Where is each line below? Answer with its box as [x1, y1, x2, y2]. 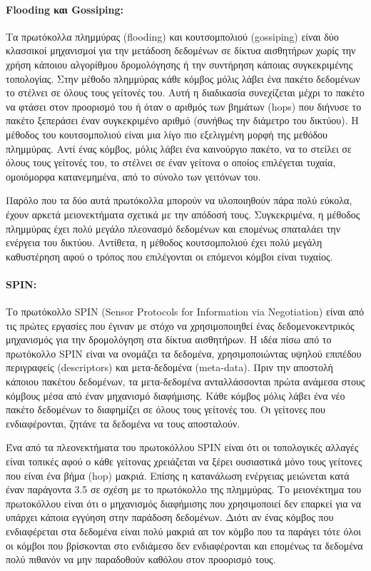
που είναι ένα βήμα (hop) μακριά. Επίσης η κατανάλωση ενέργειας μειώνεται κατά [6, 468, 350, 482]
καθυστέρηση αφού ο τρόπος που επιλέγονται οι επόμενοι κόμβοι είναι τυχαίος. [6, 248, 333, 263]
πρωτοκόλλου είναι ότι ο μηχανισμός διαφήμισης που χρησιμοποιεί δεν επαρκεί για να [6, 495, 361, 510]
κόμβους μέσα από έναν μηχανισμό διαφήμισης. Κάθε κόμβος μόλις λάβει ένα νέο [6, 388, 345, 403]
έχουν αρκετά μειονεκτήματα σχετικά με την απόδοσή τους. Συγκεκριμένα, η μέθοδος [6, 206, 360, 221]
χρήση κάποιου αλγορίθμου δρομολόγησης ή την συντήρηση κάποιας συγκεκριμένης [6, 56, 353, 71]
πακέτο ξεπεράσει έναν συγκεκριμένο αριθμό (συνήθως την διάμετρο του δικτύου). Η [6, 113, 359, 128]
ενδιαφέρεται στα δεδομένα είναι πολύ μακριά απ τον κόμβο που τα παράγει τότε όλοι [6, 524, 361, 538]
